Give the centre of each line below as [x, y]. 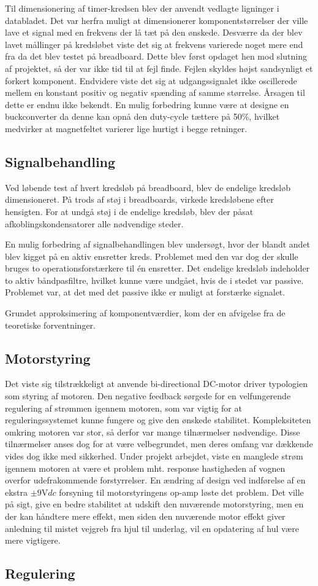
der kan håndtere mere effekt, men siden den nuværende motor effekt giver [145, 516]
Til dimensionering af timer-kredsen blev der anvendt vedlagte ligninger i [142, 8]
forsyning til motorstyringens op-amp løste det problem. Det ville [181, 492]
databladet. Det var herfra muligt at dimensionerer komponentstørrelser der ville [157, 20]
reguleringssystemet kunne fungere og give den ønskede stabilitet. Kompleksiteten [158, 420]
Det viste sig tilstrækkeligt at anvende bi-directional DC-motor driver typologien [156, 384]
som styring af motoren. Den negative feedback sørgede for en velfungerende [148, 396]
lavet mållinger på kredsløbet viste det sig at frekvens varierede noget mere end [154, 44]
